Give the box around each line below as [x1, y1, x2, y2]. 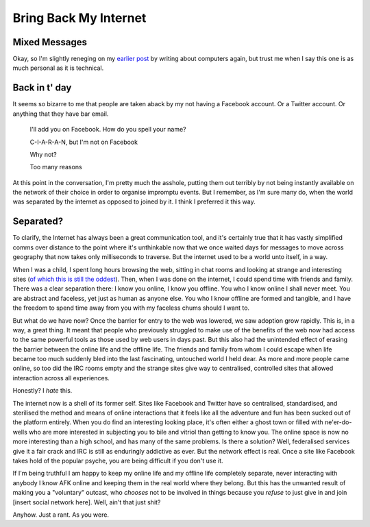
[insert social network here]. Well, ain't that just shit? [12, 498, 161, 506]
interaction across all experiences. [12, 373, 110, 382]
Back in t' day [12, 82, 72, 94]
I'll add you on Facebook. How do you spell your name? [29, 125, 186, 134]
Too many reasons [29, 163, 82, 171]
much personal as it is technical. [12, 64, 104, 72]
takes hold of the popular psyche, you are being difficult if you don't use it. [12, 456, 223, 465]
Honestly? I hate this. [12, 387, 73, 395]
